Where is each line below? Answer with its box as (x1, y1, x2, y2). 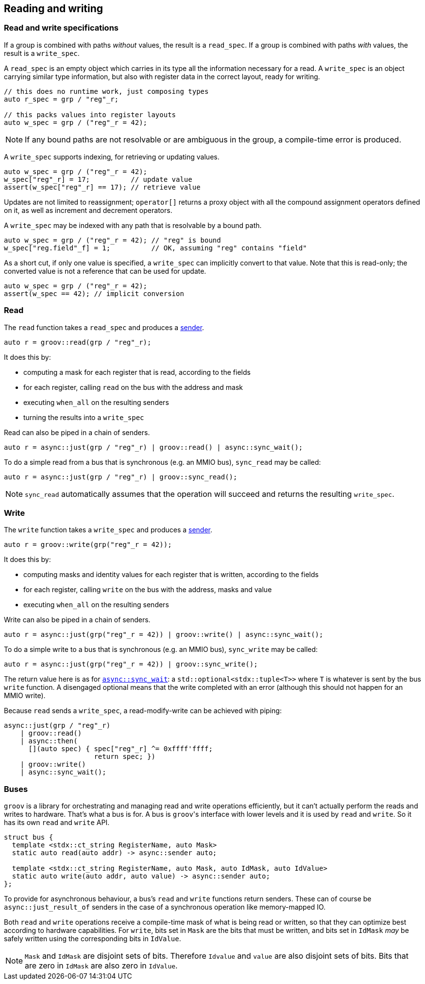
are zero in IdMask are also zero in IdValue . (25, 961, 178, 971)
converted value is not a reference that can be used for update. (4, 266, 206, 275)
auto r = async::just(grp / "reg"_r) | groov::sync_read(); (4, 473, 238, 481)
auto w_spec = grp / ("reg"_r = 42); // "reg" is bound (4, 236, 221, 244)
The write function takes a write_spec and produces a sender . (4, 526, 213, 534)
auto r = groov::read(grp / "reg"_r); (4, 338, 152, 346)
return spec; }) (94, 753, 155, 761)
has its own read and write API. (4, 818, 110, 827)
